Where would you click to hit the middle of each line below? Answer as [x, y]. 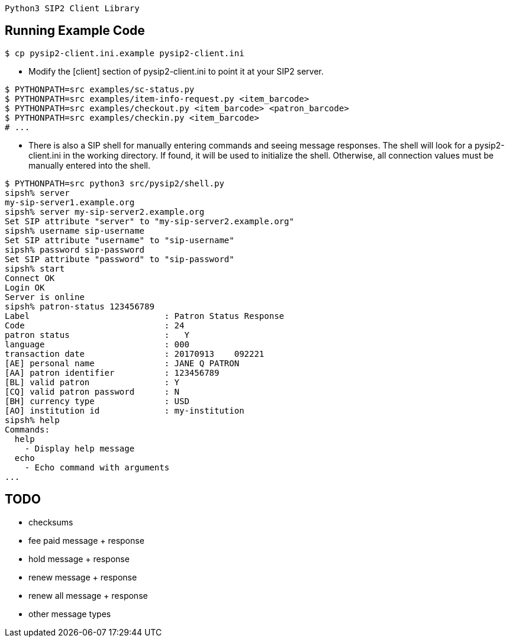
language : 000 [97, 344]
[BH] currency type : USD [97, 401]
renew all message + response [88, 595]
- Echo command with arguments [97, 467]
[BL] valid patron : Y [92, 382]
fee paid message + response [86, 540]
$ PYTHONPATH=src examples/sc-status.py [100, 89]
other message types [70, 614]
